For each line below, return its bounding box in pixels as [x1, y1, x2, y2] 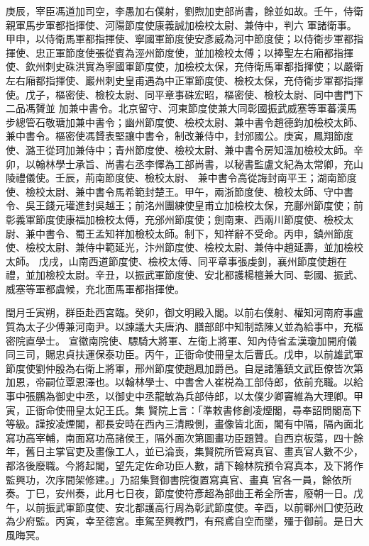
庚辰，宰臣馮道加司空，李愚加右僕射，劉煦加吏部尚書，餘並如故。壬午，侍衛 [6, 4, 363, 18]
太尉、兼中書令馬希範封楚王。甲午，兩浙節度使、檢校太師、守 [45, 184, 334, 199]
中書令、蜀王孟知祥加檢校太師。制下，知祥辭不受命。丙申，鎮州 [35, 225, 334, 240]
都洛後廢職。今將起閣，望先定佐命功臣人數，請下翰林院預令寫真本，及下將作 [6, 458, 363, 472]
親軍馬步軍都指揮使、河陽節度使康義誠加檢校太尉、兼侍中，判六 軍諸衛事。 [6, 17, 357, 32]
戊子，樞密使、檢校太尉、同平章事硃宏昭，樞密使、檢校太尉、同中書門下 [25, 87, 363, 101]
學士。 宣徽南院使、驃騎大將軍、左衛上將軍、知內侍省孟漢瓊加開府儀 [35, 333, 357, 347]
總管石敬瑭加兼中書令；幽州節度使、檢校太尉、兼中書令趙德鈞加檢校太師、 [15, 114, 363, 129]
